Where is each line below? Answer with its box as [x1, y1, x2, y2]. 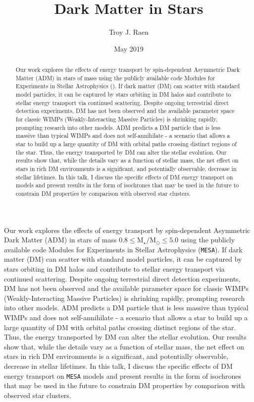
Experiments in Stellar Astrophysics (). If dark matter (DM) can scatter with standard [15, 82, 240, 90]
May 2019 [114, 43, 144, 54]
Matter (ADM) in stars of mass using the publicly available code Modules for [15, 73, 215, 82]
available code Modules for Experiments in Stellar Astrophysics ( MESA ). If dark [4, 244, 243, 254]
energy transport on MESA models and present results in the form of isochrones [4, 370, 242, 381]
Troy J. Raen [108, 27, 149, 37]
